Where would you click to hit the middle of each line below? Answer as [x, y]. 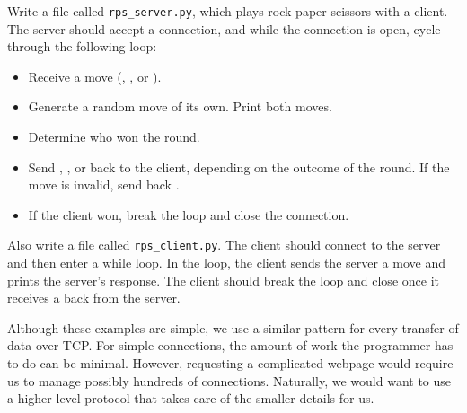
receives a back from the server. [94, 298]
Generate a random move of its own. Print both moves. [180, 106]
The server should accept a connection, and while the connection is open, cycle [224, 28]
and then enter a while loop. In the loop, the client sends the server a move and [226, 263]
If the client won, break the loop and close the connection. [189, 214]
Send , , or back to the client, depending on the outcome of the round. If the [239, 167]
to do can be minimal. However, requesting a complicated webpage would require [230, 363]
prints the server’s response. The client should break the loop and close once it [223, 280]
